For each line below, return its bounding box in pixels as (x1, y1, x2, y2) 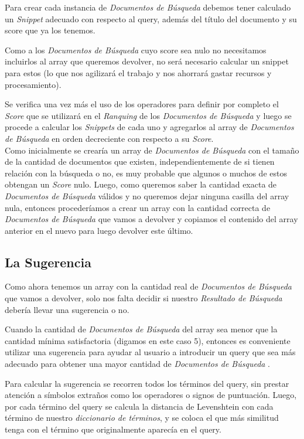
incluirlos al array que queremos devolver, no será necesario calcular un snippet (5, 55, 289, 67)
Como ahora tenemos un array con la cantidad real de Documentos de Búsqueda (5, 280, 292, 292)
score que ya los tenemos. (5, 24, 95, 36)
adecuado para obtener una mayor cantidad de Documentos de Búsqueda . (5, 358, 270, 370)
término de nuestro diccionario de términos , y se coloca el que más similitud (5, 411, 279, 424)
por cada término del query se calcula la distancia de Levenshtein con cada (5, 400, 274, 412)
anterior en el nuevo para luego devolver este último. (5, 224, 193, 236)
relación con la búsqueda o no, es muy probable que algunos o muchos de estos (5, 166, 287, 179)
